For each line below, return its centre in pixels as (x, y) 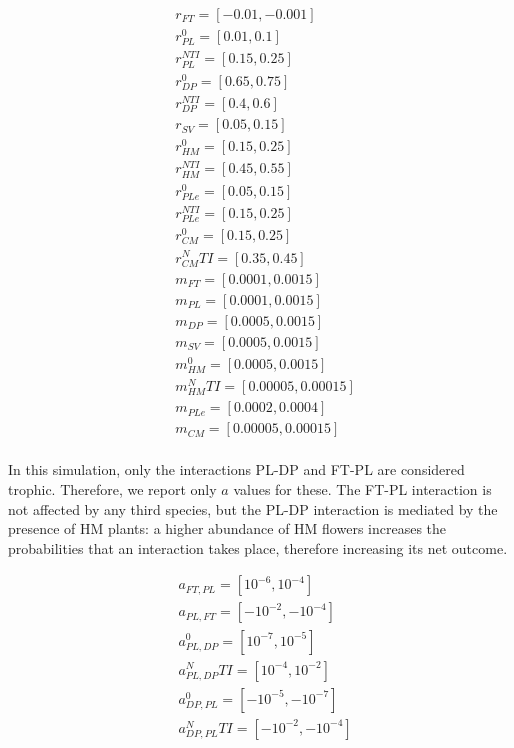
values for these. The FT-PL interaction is (362, 489)
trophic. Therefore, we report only (112, 489)
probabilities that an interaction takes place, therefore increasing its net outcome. (258, 547)
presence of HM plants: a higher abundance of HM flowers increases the (227, 528)
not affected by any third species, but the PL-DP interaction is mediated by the (253, 508)
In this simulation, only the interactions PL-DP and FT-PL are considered (236, 469)
